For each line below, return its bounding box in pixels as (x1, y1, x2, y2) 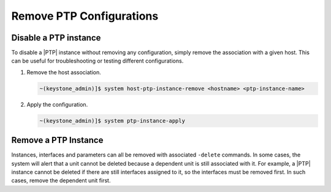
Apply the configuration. (26, 101, 88, 108)
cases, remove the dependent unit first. (11, 177, 111, 184)
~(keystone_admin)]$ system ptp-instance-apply (39, 117, 185, 124)
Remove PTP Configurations (11, 9, 159, 23)
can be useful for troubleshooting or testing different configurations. (11, 57, 184, 64)
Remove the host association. (26, 68, 101, 76)
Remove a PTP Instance (11, 135, 104, 145)
